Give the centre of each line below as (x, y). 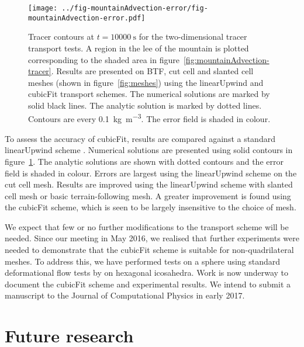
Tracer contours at (61, 37)
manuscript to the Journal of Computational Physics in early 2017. (125, 295)
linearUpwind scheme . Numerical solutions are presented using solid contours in (149, 150)
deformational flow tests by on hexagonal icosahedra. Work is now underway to (147, 273)
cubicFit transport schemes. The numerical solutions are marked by (149, 94)
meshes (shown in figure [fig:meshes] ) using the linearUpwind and (146, 82)
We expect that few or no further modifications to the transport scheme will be (147, 226)
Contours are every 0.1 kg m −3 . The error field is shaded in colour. (149, 118)
